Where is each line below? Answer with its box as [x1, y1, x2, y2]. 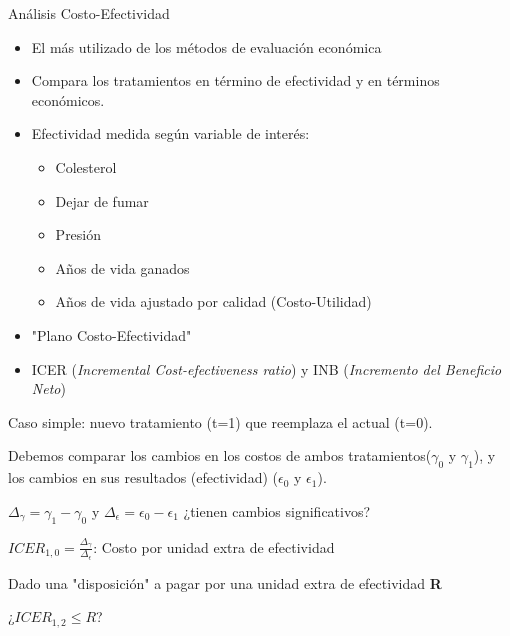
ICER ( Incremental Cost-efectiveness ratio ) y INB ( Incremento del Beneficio [31, 358, 502, 379]
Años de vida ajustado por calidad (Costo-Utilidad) [55, 291, 372, 312]
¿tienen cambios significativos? [183, 500, 371, 521]
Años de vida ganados [55, 257, 190, 278]
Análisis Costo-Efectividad [8, 3, 170, 23]
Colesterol [55, 156, 117, 177]
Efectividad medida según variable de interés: [31, 123, 310, 144]
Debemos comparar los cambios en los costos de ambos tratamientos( [8, 445, 432, 466]
